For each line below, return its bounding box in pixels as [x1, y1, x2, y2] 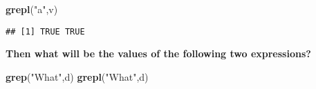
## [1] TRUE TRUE [6, 26, 85, 37]
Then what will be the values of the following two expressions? [6, 46, 311, 61]
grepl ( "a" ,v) [6, 2, 58, 16]
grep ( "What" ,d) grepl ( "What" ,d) [6, 69, 149, 83]
